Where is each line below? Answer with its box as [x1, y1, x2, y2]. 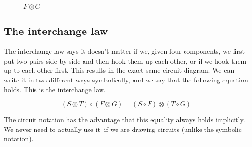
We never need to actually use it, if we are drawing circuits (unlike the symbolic [4, 124, 242, 134]
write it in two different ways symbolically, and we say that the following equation [4, 74, 248, 84]
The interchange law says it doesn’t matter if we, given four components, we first [4, 46, 245, 56]
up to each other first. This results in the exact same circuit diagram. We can [4, 65, 235, 75]
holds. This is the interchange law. [4, 84, 106, 94]
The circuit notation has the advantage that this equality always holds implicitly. [4, 114, 245, 125]
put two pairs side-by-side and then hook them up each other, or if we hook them [4, 55, 247, 65]
